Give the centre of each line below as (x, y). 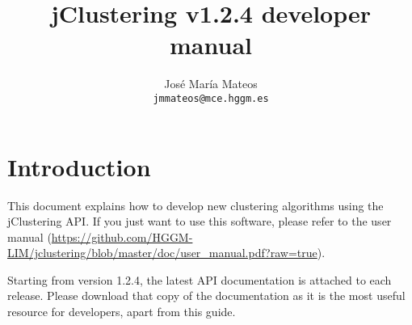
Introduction (79, 166)
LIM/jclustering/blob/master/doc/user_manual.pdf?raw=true (162, 253)
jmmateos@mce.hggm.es (211, 98)
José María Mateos (211, 84)
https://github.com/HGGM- (122, 236)
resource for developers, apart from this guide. (122, 312)
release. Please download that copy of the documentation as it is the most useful (206, 295)
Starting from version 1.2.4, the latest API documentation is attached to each (200, 279)
